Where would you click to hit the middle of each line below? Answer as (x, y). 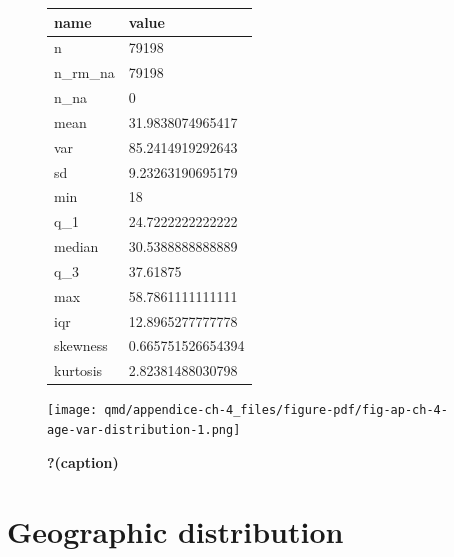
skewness (81, 345)
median (76, 246)
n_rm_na (84, 72)
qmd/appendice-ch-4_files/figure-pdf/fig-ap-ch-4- (276, 410)
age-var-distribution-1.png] (144, 430)
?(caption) (83, 461)
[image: (72, 410)
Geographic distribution (175, 530)
